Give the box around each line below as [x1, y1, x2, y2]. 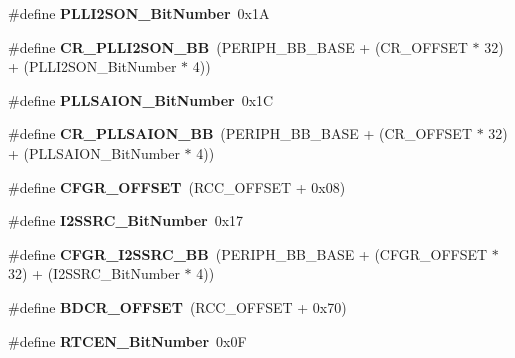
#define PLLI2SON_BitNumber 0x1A [8, 3, 270, 23]
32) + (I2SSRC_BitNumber [8, 263, 180, 284]
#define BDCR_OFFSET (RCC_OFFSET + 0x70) [8, 296, 347, 317]
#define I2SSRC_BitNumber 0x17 [8, 210, 244, 231]
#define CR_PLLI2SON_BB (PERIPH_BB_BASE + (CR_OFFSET [8, 36, 468, 57]
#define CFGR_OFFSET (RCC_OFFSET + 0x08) [8, 176, 346, 197]
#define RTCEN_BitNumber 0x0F [8, 330, 247, 351]
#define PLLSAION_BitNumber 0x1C [8, 89, 274, 110]
